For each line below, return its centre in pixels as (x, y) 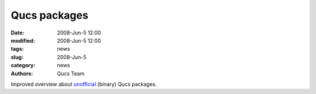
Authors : (22, 74)
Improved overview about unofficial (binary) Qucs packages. (84, 84)
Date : (18, 33)
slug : (17, 57)
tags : (17, 49)
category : (23, 65)
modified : (23, 40)
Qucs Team (71, 74)
